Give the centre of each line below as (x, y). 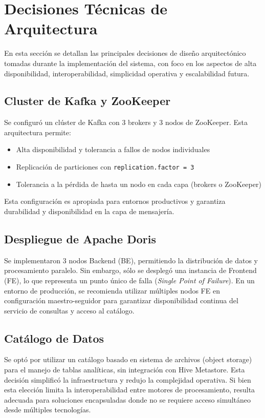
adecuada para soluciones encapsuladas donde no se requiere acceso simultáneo (128, 399)
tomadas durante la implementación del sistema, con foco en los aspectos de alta (130, 63)
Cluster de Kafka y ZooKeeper (87, 101)
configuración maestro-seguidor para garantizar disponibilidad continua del (121, 300)
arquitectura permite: (38, 132)
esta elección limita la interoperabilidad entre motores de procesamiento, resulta (130, 390)
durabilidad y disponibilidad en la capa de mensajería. (89, 211)
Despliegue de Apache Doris (80, 238)
